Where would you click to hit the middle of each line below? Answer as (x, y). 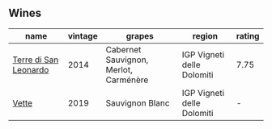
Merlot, (119, 69)
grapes (140, 35)
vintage (83, 35)
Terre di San (36, 60)
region (205, 35)
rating (248, 35)
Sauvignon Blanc (138, 102)
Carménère (127, 80)
